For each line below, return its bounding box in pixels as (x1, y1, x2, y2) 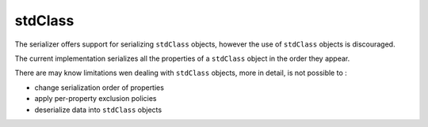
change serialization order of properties (34, 83, 164, 92)
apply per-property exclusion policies (34, 94, 157, 103)
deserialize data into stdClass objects (34, 105, 162, 114)
